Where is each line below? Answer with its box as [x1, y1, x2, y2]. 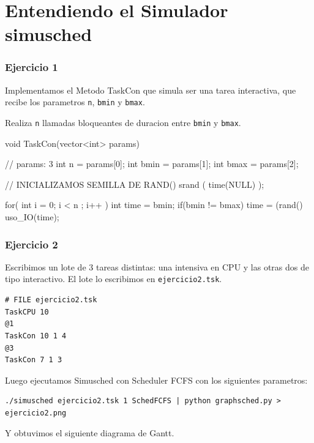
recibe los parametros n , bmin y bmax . [5, 95, 145, 108]
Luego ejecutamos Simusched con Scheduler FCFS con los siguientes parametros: [5, 373, 308, 386]
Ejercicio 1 [5, 59, 58, 75]
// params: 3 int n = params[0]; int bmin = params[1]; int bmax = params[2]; [5, 157, 299, 170]
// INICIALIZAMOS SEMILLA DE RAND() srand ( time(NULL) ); [5, 177, 264, 190]
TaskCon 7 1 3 [5, 356, 62, 365]
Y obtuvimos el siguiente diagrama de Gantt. [5, 426, 174, 439]
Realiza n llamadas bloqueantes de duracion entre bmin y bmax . [5, 116, 241, 129]
